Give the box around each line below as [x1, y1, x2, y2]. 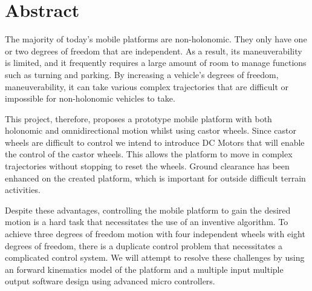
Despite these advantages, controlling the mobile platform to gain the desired [5, 203, 291, 216]
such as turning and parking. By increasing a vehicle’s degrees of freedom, [5, 68, 279, 80]
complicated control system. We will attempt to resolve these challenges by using [5, 251, 305, 264]
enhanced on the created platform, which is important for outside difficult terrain [5, 171, 306, 184]
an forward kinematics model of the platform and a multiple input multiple [5, 263, 284, 275]
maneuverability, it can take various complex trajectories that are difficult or [5, 80, 288, 93]
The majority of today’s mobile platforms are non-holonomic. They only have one [5, 33, 307, 45]
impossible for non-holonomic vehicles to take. [5, 92, 175, 105]
